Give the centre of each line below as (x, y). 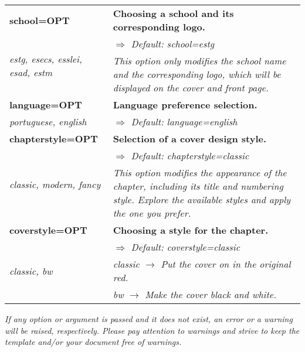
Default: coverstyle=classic (186, 247)
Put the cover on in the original (226, 264)
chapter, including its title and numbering (198, 186)
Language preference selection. (185, 105)
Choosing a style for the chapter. (191, 230)
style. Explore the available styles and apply (202, 199)
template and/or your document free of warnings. (93, 342)
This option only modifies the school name (199, 61)
